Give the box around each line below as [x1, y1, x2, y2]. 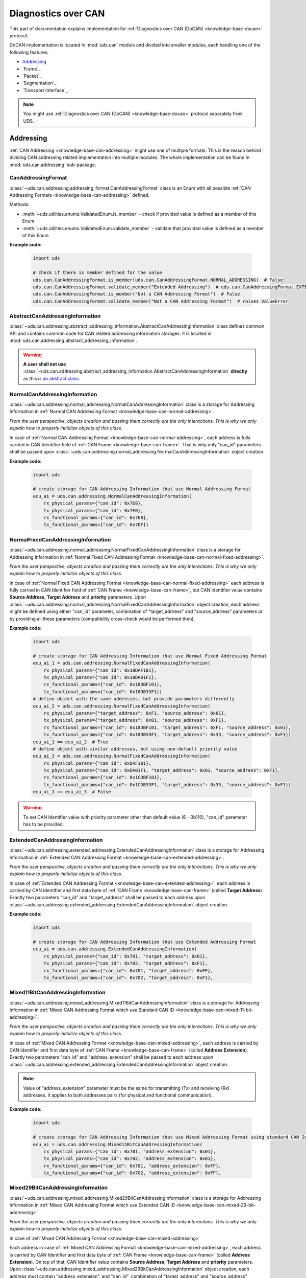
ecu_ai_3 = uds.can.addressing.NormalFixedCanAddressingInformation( [33, 753, 211, 759]
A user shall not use [23, 361, 66, 368]
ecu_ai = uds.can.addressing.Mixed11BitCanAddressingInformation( [33, 1142, 202, 1147]
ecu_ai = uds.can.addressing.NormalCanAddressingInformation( [33, 493, 192, 499]
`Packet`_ [22, 73, 42, 79]
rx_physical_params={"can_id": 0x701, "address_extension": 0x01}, [43, 1148, 216, 1154]
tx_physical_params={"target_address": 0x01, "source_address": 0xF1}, [43, 717, 227, 723]
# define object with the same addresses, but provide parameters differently [33, 696, 235, 702]
